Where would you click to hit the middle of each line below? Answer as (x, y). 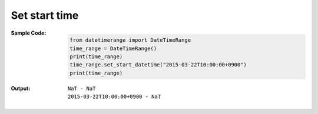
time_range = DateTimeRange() (113, 48)
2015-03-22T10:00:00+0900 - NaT (115, 97)
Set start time (45, 15)
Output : (21, 88)
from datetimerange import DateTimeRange (130, 40)
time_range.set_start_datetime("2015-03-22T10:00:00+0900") (158, 65)
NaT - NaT (82, 88)
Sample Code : (29, 33)
